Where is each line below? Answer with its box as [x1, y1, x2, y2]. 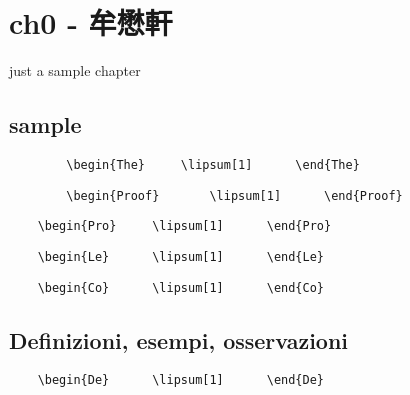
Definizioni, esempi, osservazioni [9, 324, 349, 355]
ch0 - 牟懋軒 [9, 2, 173, 43]
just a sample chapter [9, 60, 141, 81]
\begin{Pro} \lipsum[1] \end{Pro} [37, 219, 332, 234]
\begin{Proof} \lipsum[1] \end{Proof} [66, 188, 403, 203]
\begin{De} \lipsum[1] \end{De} [37, 373, 324, 388]
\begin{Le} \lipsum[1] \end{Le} [37, 249, 324, 264]
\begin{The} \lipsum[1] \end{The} [66, 157, 360, 172]
